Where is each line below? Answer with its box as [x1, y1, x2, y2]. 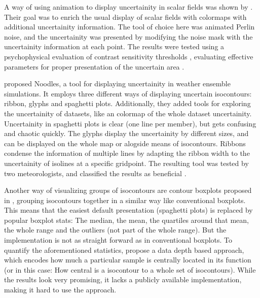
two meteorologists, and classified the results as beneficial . [4, 168, 187, 178]
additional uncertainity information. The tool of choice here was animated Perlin [4, 21, 255, 32]
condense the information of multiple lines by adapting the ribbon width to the [4, 148, 250, 158]
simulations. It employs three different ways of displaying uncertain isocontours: [4, 88, 252, 98]
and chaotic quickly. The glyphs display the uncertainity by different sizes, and [4, 128, 249, 139]
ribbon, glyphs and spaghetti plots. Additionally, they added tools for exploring [4, 98, 251, 109]
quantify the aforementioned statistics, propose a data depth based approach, [4, 244, 244, 255]
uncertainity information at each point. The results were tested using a [4, 41, 225, 52]
